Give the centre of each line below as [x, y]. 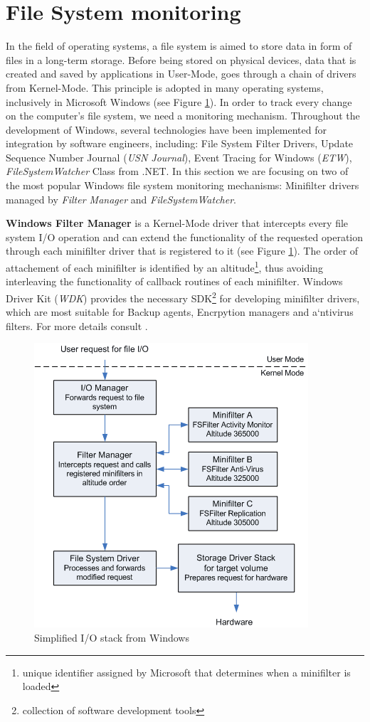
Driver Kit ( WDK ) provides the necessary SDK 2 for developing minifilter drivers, [183, 297]
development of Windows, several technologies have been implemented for [166, 129]
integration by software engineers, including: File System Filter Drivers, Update [180, 143]
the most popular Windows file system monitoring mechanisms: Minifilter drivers [183, 185]
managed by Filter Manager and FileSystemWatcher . [121, 199]
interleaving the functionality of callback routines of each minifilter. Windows [174, 281]
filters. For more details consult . [77, 325]
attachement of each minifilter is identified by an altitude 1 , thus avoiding [164, 266]
